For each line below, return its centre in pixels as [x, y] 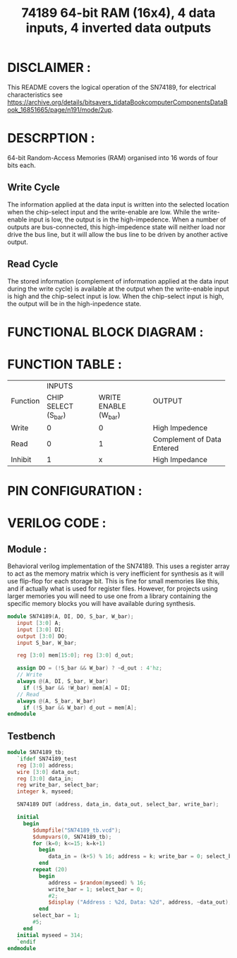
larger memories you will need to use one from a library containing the [109, 596]
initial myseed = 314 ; [50, 935]
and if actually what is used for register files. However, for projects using [113, 588]
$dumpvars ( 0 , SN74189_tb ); [72, 837]
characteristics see [35, 95]
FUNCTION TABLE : [65, 364]
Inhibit [21, 459]
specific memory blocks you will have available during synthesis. [102, 604]
